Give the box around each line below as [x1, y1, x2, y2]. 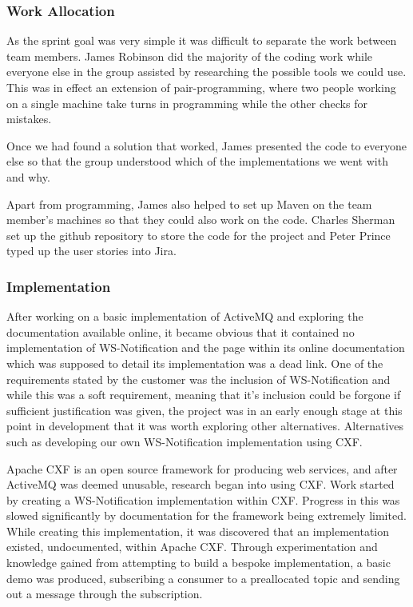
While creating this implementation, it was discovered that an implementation [6, 522, 390, 539]
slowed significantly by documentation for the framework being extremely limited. [6, 507, 407, 524]
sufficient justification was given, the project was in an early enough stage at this [6, 401, 403, 418]
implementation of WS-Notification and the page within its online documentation [6, 339, 405, 356]
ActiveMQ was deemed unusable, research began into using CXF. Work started [6, 476, 395, 493]
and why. [6, 168, 50, 185]
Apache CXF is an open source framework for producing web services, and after [6, 460, 398, 477]
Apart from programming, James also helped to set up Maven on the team [6, 195, 372, 212]
